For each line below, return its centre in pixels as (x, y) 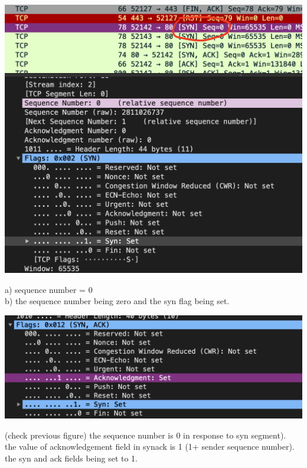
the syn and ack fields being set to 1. (71, 458)
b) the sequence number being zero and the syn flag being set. (117, 301)
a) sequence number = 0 (49, 289)
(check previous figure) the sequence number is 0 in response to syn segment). (146, 435)
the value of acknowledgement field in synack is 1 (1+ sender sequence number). (150, 446)
